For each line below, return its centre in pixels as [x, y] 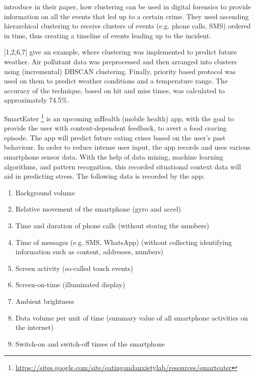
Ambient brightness [45, 301]
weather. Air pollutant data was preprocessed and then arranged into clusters [120, 61]
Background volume [45, 192]
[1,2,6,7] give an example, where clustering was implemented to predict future [120, 52]
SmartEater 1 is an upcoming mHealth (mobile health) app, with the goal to [119, 117]
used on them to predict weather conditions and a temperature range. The [116, 81]
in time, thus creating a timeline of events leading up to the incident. [108, 35]
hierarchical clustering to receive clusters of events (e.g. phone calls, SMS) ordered [127, 26]
